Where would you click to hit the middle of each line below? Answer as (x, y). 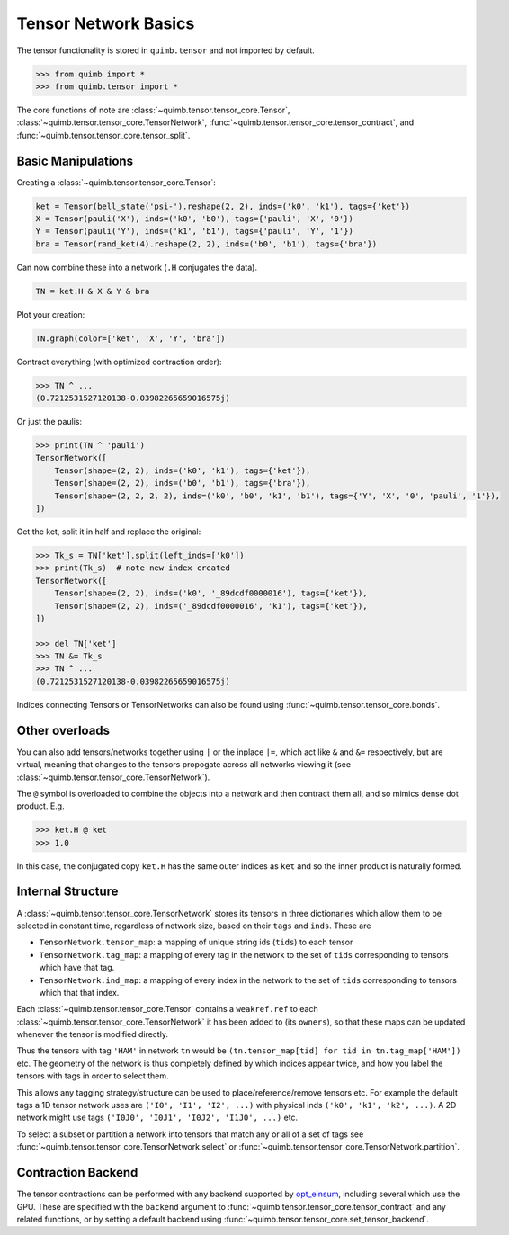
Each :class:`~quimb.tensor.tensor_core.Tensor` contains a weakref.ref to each (167, 1009)
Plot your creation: (51, 314)
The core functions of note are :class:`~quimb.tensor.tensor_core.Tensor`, (153, 110)
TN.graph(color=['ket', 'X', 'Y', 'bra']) (130, 338)
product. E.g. (40, 806)
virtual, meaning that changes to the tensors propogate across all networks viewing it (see (183, 765)
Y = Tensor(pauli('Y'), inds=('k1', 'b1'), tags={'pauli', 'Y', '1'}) (195, 231)
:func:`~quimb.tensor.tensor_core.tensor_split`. (103, 135)
